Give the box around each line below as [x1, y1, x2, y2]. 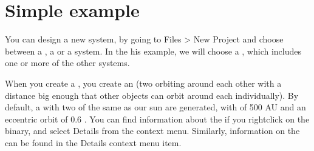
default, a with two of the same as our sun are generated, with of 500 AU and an [5, 101, 306, 113]
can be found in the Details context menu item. [5, 136, 182, 149]
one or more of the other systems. [5, 56, 130, 69]
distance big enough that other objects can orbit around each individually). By [5, 89, 299, 101]
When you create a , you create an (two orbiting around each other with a [5, 76, 282, 89]
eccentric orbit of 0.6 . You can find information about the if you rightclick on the [5, 112, 310, 125]
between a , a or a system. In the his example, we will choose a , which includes [5, 44, 302, 57]
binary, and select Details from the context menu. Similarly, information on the [5, 124, 300, 137]
